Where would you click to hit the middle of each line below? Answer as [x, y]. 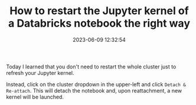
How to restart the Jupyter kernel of [99, 11]
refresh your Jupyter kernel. [40, 73]
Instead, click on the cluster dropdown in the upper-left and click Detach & [96, 84]
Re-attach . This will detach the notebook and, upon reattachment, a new [94, 90]
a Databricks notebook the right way [99, 23]
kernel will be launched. [35, 97]
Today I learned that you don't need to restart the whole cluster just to [91, 67]
